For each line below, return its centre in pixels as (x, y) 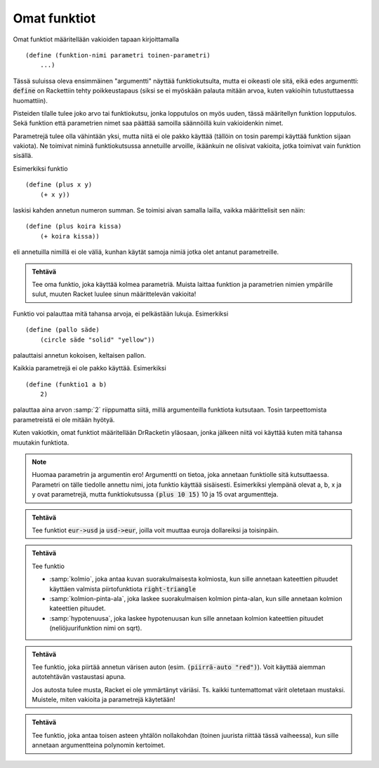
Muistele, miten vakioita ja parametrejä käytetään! (104, 700)
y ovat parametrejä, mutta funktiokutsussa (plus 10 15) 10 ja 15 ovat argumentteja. (155, 494)
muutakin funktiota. (41, 443)
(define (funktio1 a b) (66, 384)
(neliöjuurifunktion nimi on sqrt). (96, 628)
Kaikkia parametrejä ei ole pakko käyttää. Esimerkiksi (89, 368)
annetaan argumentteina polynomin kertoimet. (99, 745)
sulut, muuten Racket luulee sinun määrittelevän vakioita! (114, 294)
